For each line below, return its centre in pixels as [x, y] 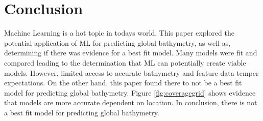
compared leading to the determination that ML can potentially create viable [125, 62]
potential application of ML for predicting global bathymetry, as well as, [117, 42]
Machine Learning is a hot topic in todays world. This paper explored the [119, 33]
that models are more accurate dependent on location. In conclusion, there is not [131, 102]
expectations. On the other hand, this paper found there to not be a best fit [123, 83]
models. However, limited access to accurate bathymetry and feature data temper [131, 72]
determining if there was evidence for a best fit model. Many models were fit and [131, 53]
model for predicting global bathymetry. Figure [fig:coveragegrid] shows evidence [130, 92]
